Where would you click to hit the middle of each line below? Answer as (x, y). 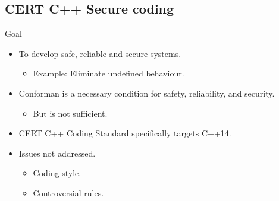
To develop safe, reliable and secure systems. (100, 53)
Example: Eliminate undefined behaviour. (109, 73)
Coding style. (57, 173)
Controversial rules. (68, 192)
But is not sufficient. (70, 113)
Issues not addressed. (57, 153)
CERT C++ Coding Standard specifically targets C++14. (125, 133)
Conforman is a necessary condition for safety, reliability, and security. (147, 93)
